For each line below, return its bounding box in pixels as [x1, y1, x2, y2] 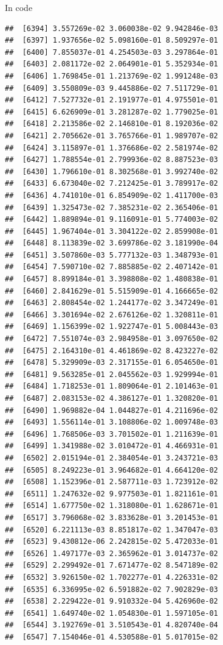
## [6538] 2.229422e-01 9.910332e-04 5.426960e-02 [5, 597, 218, 606]
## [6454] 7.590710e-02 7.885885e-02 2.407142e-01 [5, 263, 218, 272]
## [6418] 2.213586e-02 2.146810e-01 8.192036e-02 [5, 119, 218, 129]
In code [5, 1, 33, 13]
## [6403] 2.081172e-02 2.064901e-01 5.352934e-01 [5, 60, 218, 69]
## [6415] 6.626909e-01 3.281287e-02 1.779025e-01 [5, 107, 218, 116]
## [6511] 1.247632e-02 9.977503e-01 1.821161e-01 [5, 489, 218, 498]
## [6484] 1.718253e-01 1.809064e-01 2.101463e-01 [5, 382, 218, 391]
